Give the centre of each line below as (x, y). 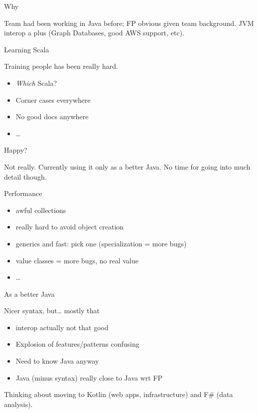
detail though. (25, 176)
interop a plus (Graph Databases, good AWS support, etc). (94, 33)
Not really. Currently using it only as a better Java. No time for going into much (127, 166)
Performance (23, 193)
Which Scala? (36, 83)
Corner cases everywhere (53, 100)
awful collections (41, 210)
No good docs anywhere (52, 116)
